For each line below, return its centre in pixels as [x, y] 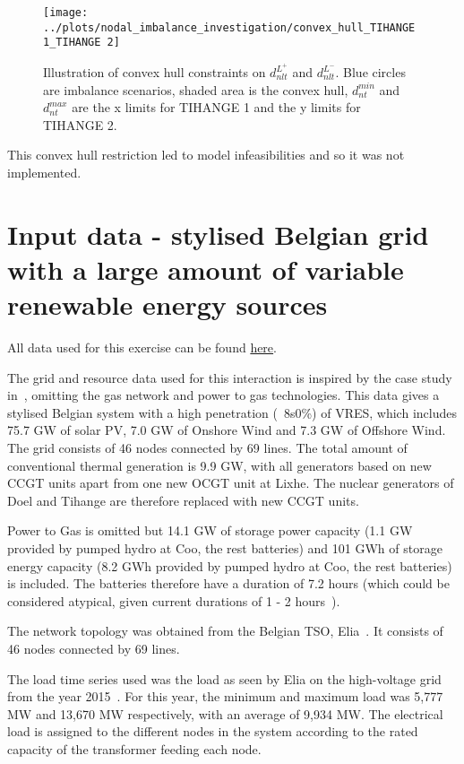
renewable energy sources [168, 304]
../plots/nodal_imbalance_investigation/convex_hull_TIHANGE [229, 27]
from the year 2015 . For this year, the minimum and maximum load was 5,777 [225, 696]
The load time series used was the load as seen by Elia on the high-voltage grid [224, 678]
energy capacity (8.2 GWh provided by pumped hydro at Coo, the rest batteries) [230, 565]
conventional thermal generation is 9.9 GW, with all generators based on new [219, 465]
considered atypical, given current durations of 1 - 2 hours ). [174, 600]
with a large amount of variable [206, 269]
